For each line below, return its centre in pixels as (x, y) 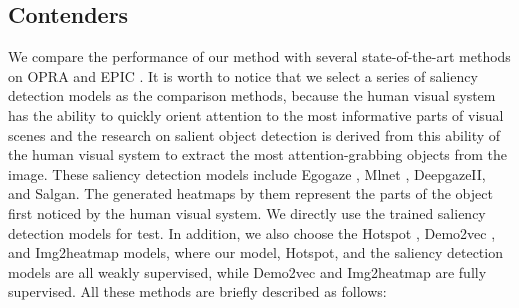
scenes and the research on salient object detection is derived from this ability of (254, 134)
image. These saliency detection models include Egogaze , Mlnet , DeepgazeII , (247, 173)
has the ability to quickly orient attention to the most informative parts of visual (256, 114)
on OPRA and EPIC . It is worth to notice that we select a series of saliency (243, 75)
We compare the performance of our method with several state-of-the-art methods (259, 56)
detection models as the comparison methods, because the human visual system (252, 95)
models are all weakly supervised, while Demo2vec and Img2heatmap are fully (247, 271)
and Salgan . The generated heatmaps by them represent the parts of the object (250, 193)
